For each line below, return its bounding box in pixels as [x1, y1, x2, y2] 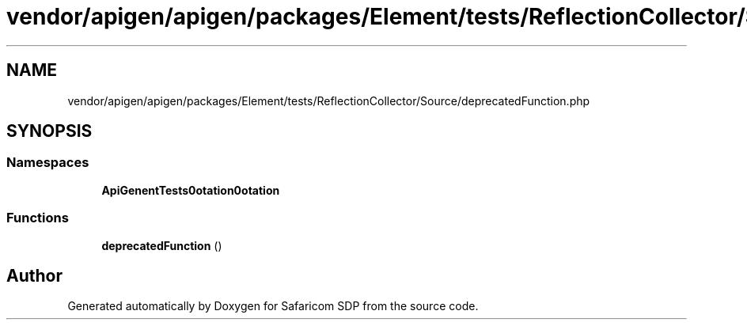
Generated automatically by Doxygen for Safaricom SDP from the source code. [67, 299, 479, 313]
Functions [6, 210, 69, 226]
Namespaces [6, 154, 89, 171]
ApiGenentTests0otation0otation [101, 183, 280, 197]
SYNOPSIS [6, 121, 93, 142]
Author [6, 265, 63, 286]
